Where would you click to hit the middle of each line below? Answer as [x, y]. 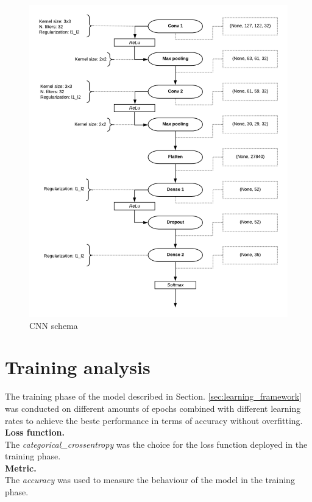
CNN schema [54, 325]
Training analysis [78, 367]
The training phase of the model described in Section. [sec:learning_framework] [153, 396]
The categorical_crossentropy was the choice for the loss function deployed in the [156, 444]
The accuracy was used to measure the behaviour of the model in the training [150, 480]
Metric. [21, 468]
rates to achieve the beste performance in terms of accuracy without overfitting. [154, 420]
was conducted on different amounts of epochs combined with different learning [153, 408]
